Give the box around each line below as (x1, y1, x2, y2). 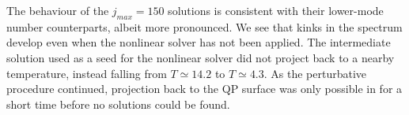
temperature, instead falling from (6, 65, 167, 81)
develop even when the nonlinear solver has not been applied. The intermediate (6, 34, 391, 50)
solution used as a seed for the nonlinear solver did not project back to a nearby (6, 49, 395, 65)
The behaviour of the (6, 2, 109, 18)
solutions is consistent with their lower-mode (168, 2, 384, 18)
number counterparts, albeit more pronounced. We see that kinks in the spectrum (6, 18, 403, 35)
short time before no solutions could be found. (6, 95, 230, 112)
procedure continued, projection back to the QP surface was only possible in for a (6, 80, 403, 97)
